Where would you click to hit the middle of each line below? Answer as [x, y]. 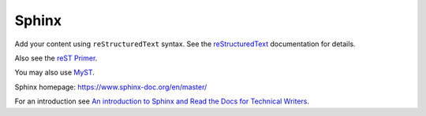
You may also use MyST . [54, 72]
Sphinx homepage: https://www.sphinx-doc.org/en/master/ [111, 87]
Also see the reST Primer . [56, 58]
